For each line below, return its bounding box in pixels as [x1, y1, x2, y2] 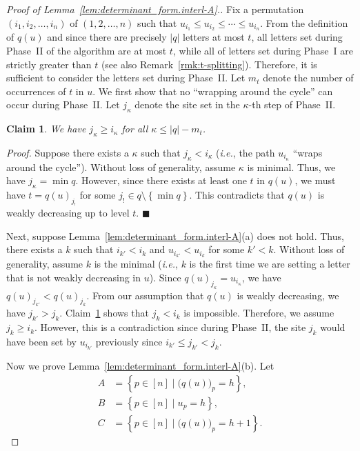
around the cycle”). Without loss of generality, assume [6, 159, 236, 174]
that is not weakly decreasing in [6, 270, 141, 284]
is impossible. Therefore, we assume [183, 305, 334, 320]
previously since [95, 334, 163, 348]
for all [121, 121, 148, 136]
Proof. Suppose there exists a [6, 146, 129, 160]
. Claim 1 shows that [59, 305, 149, 320]
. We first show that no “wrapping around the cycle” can [92, 83, 333, 98]
